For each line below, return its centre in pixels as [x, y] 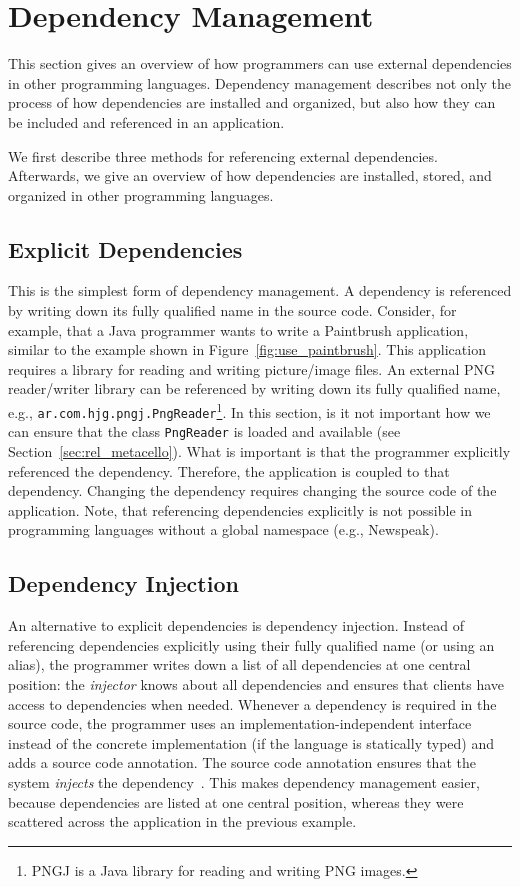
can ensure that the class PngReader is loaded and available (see [204, 431]
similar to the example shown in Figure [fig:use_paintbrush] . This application [247, 349]
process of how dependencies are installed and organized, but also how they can [252, 102]
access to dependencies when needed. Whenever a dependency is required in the [252, 703]
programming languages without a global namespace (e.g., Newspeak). [223, 529]
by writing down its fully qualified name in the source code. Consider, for [232, 310]
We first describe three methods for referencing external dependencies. [223, 155]
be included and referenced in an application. [146, 121]
